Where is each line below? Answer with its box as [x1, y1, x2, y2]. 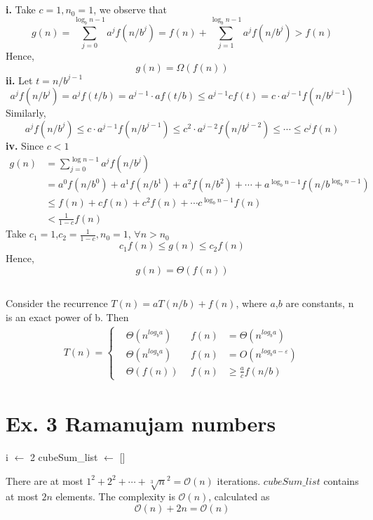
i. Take [6, 2, 36, 17]
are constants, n [285, 296, 354, 311]
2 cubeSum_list [29, 449, 98, 464]
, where [236, 296, 267, 311]
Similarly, [6, 105, 46, 120]
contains [323, 473, 359, 488]
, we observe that [93, 2, 167, 17]
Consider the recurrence [6, 296, 108, 311]
